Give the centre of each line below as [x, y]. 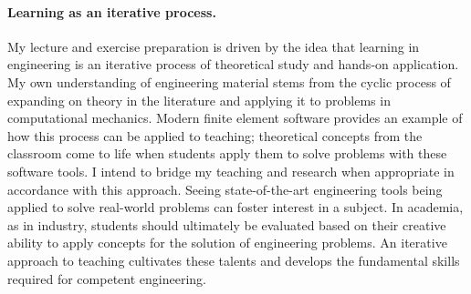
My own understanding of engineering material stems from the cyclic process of [229, 81]
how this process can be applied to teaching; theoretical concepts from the [215, 135]
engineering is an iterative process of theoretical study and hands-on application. [233, 64]
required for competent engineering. [107, 278]
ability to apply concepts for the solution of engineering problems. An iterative [227, 243]
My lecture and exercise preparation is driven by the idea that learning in [214, 46]
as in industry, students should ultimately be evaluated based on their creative [227, 224]
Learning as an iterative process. [112, 11]
